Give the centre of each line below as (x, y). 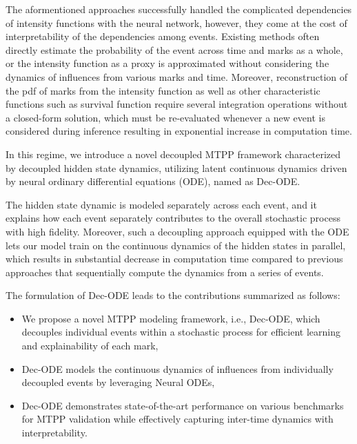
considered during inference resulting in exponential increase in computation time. (179, 131)
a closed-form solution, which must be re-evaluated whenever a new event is (165, 117)
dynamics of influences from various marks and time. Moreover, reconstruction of (177, 76)
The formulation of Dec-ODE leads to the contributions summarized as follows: (173, 295)
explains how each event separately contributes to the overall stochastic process (173, 218)
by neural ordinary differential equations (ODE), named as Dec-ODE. (153, 181)
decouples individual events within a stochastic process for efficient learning (181, 332)
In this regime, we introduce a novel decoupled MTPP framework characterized (173, 154)
